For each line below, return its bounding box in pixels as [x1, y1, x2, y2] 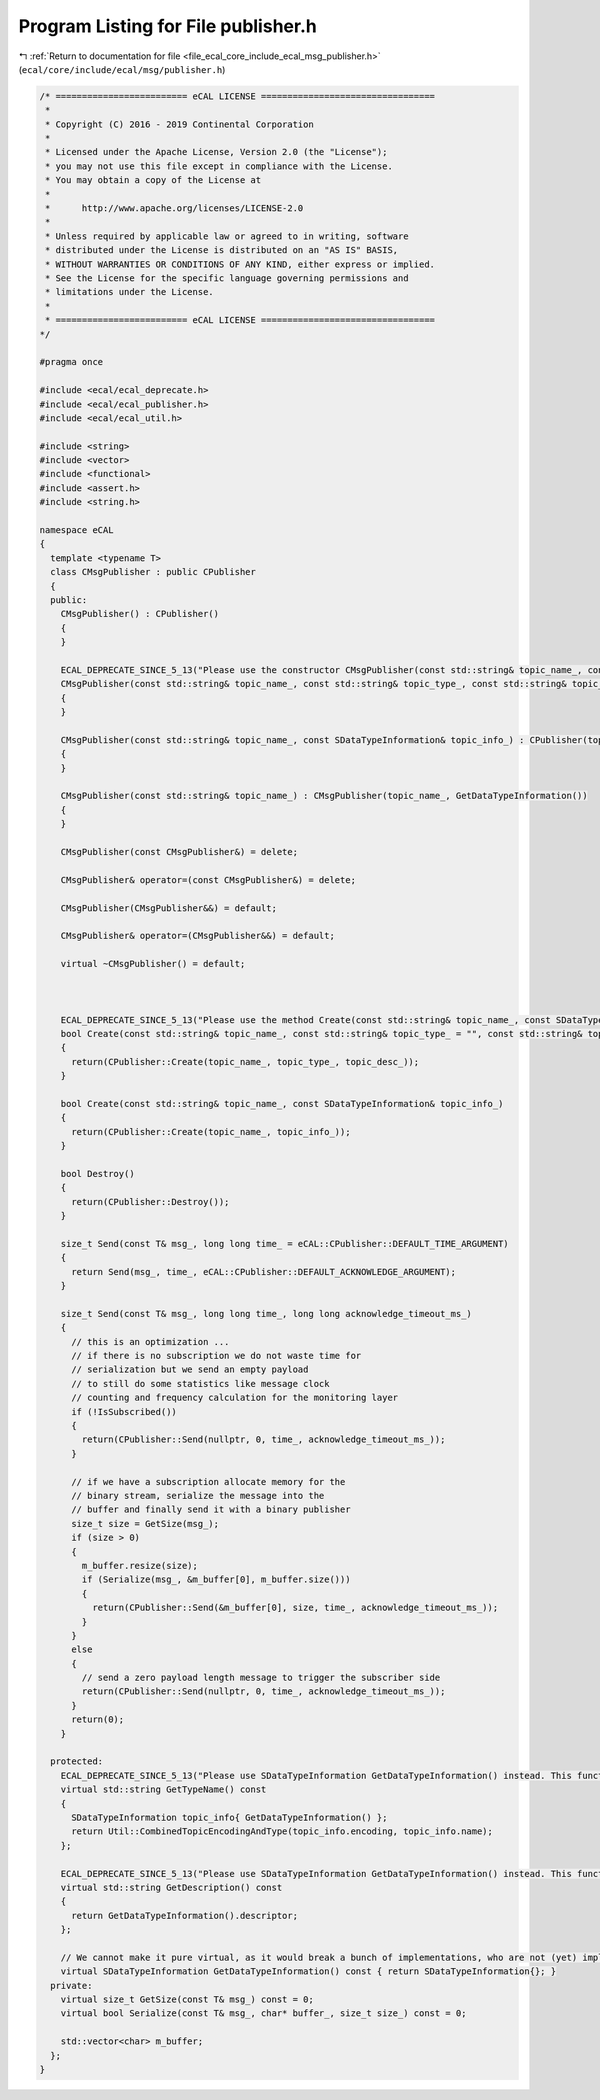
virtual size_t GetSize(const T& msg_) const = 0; [60, 1994, 314, 2005]
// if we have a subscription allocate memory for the [71, 1476, 346, 1487]
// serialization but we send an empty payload [71, 1364, 309, 1375]
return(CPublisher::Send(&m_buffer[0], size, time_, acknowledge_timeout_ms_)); [91, 1602, 499, 1614]
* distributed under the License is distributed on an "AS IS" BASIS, [45, 245, 399, 256]
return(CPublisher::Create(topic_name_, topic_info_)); [71, 1126, 351, 1137]
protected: [50, 1756, 104, 1767]
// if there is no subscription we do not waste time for [71, 1350, 362, 1362]
